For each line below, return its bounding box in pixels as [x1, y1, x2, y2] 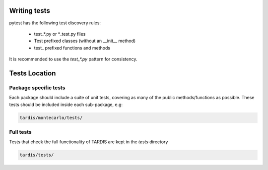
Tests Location [9, 69, 56, 77]
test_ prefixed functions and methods [34, 45, 111, 51]
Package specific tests [9, 84, 66, 91]
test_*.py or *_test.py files [34, 31, 86, 37]
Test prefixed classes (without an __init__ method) [34, 38, 136, 44]
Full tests [9, 128, 32, 135]
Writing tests [9, 6, 51, 15]
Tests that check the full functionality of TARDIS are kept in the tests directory [9, 139, 168, 145]
